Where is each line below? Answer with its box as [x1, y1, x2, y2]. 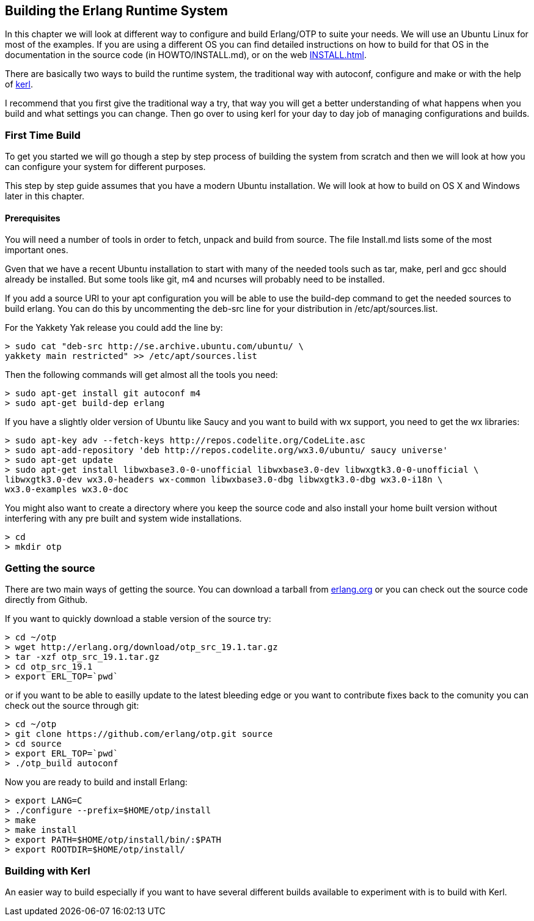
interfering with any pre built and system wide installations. [5, 513, 242, 524]
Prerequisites [5, 212, 60, 223]
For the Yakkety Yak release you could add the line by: [5, 322, 223, 333]
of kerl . [5, 79, 33, 90]
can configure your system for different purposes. [5, 161, 206, 172]
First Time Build [5, 128, 81, 141]
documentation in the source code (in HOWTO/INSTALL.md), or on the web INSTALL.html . [5, 50, 367, 61]
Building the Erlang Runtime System [5, 3, 229, 18]
